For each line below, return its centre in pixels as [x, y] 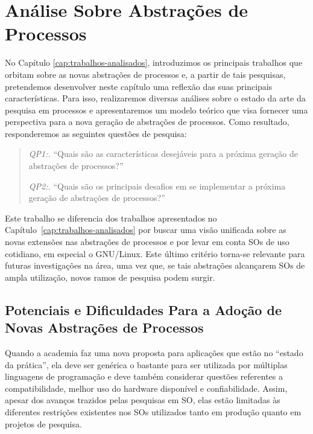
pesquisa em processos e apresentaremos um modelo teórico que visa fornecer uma [156, 110]
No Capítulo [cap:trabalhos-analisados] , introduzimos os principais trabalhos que [154, 62]
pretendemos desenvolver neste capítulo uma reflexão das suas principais [139, 86]
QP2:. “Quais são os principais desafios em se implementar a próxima [157, 186]
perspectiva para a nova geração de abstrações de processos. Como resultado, [147, 122]
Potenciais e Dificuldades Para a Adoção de [143, 309]
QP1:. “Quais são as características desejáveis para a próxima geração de [163, 154]
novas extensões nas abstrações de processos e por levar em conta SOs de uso [147, 242]
